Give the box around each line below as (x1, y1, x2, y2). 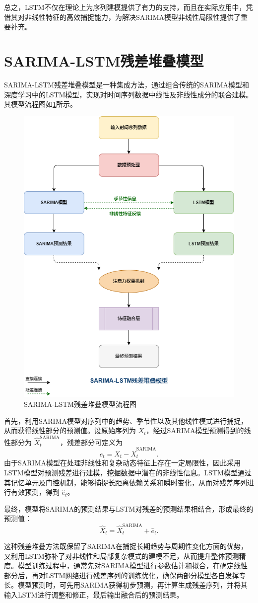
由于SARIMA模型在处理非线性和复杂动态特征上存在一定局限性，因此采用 (4, 457, 241, 468)
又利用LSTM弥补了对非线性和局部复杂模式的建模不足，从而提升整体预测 (4, 550, 239, 561)
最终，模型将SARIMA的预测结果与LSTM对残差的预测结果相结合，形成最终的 (4, 503, 254, 514)
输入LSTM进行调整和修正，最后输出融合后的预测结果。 (4, 590, 184, 600)
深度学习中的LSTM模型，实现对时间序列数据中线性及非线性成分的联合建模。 (4, 89, 253, 99)
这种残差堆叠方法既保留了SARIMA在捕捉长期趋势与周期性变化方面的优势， (4, 541, 248, 551)
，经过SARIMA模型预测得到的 (146, 425, 244, 436)
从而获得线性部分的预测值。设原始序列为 (4, 425, 136, 436)
